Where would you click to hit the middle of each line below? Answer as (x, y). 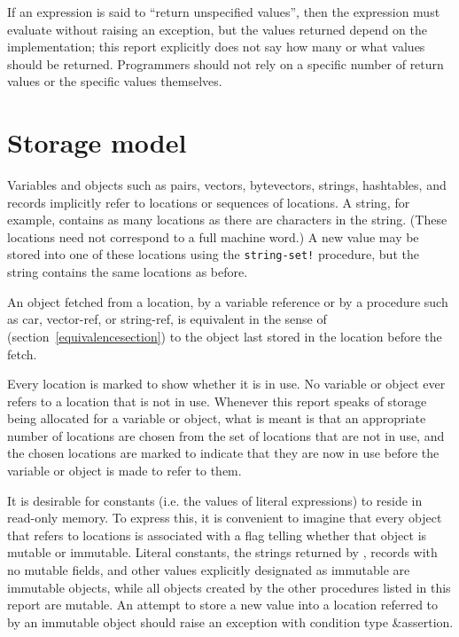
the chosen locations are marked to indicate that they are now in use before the (223, 453)
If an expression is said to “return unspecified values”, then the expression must (224, 12)
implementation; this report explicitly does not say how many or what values (216, 47)
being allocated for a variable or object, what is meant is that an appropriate (217, 418)
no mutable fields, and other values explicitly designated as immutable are (209, 570)
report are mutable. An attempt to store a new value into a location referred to (223, 605)
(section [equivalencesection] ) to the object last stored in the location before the (225, 336)
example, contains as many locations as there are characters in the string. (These (227, 220)
